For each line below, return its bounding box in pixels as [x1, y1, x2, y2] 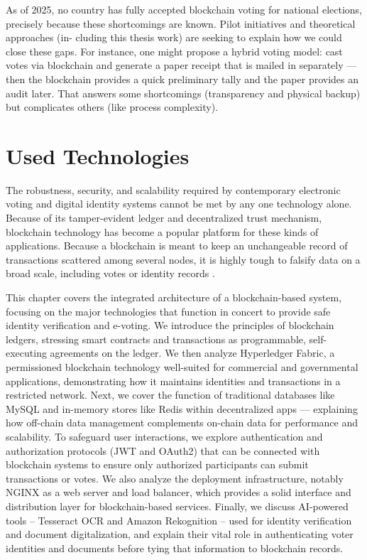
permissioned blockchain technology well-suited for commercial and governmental [6, 360, 358, 374]
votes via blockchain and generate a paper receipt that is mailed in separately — [6, 58, 357, 72]
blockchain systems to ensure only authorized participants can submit [6, 457, 309, 472]
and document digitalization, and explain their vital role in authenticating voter [6, 527, 354, 542]
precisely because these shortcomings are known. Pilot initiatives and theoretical [6, 16, 356, 31]
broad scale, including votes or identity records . [6, 266, 215, 281]
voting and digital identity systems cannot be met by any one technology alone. [6, 196, 352, 211]
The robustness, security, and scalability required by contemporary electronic [6, 182, 341, 197]
